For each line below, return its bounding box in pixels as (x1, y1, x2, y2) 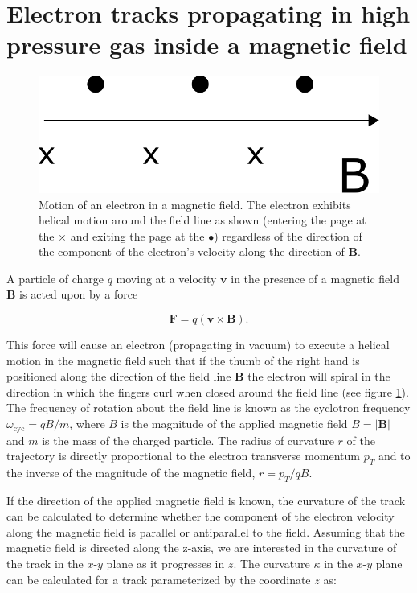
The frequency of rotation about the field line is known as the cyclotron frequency (6, 399, 411, 416)
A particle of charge (6, 270, 104, 286)
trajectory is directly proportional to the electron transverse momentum (6, 447, 360, 464)
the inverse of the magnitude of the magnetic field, (6, 463, 256, 480)
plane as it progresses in (106, 555, 225, 572)
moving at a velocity (116, 270, 217, 286)
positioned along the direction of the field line (6, 368, 231, 385)
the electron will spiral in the (247, 368, 390, 385)
